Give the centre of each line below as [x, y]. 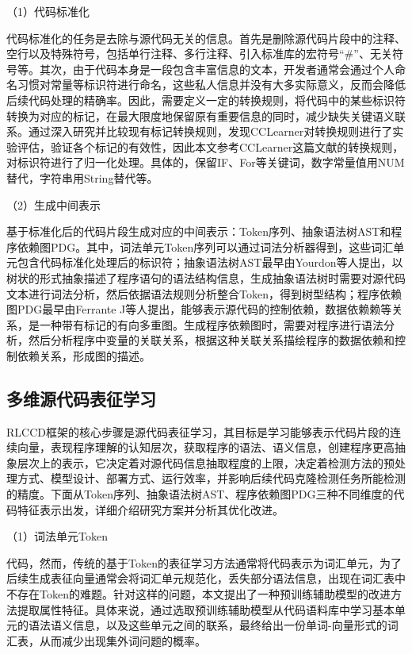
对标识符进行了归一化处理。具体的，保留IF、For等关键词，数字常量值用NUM [206, 162]
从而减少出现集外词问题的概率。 [122, 640]
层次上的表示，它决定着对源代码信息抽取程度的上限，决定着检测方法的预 [206, 462]
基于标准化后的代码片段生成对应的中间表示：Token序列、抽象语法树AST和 [199, 231]
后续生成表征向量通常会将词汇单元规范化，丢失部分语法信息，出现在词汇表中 [206, 578]
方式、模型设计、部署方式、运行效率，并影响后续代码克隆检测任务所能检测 [211, 478]
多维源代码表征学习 [81, 398]
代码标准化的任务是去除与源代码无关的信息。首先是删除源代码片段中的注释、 [206, 38]
